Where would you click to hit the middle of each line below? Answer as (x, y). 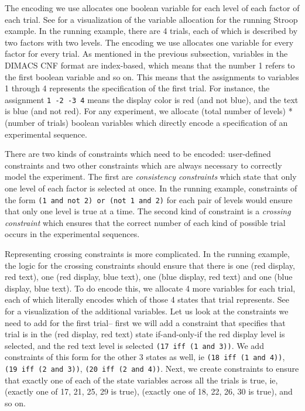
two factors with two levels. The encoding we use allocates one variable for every (149, 42)
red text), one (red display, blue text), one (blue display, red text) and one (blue (149, 277)
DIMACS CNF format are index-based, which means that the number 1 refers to (150, 65)
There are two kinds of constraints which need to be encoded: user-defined (138, 154)
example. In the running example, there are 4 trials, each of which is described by (151, 31)
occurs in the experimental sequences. (72, 234)
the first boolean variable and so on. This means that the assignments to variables (152, 76)
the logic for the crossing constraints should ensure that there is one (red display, (150, 265)
